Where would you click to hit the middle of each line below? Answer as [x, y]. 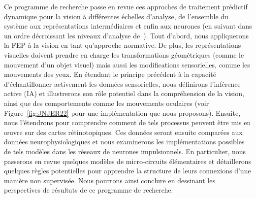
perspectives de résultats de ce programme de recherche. [89, 190]
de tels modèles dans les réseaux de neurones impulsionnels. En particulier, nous [125, 151]
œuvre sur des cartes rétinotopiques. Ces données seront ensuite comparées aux [123, 132]
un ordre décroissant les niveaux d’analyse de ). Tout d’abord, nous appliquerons [126, 35]
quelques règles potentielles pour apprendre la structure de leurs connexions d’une [128, 171]
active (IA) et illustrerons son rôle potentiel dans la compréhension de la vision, [124, 93]
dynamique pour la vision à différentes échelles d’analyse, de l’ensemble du [116, 16]
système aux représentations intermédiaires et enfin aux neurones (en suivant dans [128, 26]
